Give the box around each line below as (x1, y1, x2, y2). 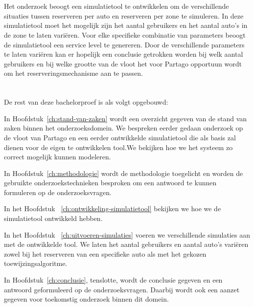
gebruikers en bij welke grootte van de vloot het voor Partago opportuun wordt (4, 58, 242, 68)
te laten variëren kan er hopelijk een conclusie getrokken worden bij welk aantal (4, 49, 243, 59)
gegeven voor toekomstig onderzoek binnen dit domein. (4, 294, 169, 304)
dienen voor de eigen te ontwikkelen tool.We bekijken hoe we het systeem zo (4, 142, 233, 152)
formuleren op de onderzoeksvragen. (4, 187, 112, 197)
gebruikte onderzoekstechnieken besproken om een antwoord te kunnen (4, 177, 217, 188)
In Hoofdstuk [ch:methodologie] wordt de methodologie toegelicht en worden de (4, 168, 243, 178)
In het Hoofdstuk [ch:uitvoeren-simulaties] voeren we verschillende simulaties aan (4, 229, 251, 240)
